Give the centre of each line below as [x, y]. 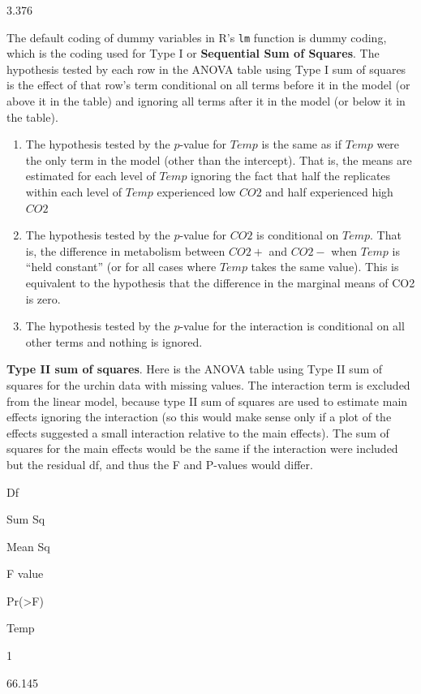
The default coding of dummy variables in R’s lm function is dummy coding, [197, 37]
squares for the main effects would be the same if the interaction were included [202, 448]
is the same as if [302, 144]
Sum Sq [26, 519]
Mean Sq [28, 546]
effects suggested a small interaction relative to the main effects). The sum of [198, 432]
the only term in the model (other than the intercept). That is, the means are [219, 159]
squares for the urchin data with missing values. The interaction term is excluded [208, 384]
